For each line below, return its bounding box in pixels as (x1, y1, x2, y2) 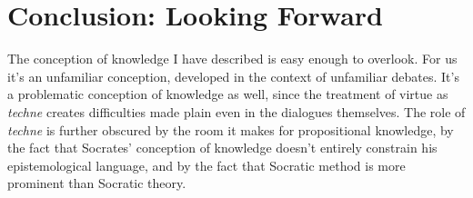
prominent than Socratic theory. (7, 173, 186, 193)
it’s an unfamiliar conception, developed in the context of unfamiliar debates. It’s (7, 66, 459, 85)
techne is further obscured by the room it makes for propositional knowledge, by (7, 120, 454, 139)
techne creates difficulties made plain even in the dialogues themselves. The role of (7, 102, 466, 121)
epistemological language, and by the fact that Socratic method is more (7, 155, 406, 174)
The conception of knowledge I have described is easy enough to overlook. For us (7, 49, 458, 68)
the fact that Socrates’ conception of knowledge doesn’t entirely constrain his (7, 138, 438, 157)
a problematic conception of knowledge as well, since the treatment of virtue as (7, 84, 448, 104)
